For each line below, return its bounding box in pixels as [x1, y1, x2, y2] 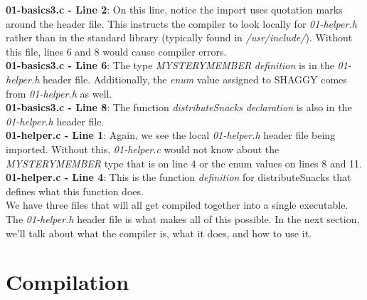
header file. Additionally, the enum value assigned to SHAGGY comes [43, 71, 347, 86]
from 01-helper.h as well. [6, 86, 112, 100]
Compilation [6, 267, 129, 296]
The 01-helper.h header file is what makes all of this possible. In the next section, [6, 211, 360, 226]
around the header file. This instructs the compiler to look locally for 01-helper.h [6, 16, 357, 31]
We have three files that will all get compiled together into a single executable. [6, 197, 349, 212]
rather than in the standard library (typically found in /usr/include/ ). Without [6, 30, 353, 45]
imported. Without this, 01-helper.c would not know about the [6, 141, 280, 156]
